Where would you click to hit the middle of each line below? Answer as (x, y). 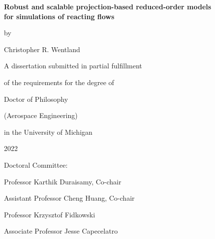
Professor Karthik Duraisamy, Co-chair (63, 181)
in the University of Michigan (48, 132)
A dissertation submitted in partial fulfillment (73, 66)
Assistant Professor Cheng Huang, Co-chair (69, 198)
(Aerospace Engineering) (41, 115)
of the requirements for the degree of (59, 82)
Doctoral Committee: (36, 164)
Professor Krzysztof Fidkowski (50, 214)
